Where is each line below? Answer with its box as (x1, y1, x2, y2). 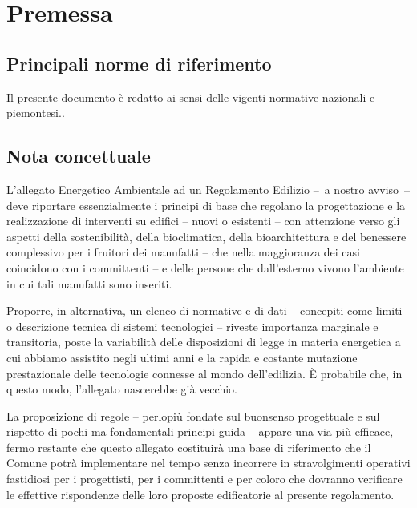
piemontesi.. (6, 104, 65, 121)
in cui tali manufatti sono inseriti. (6, 275, 172, 292)
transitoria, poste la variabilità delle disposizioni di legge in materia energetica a (6, 333, 401, 350)
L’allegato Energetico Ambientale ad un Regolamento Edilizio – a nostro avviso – (6, 180, 411, 197)
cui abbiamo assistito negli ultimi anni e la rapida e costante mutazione (6, 349, 358, 365)
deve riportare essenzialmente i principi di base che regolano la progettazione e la (6, 196, 406, 213)
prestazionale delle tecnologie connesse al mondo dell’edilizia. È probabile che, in (6, 365, 403, 381)
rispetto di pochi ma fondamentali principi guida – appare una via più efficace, (6, 423, 394, 440)
